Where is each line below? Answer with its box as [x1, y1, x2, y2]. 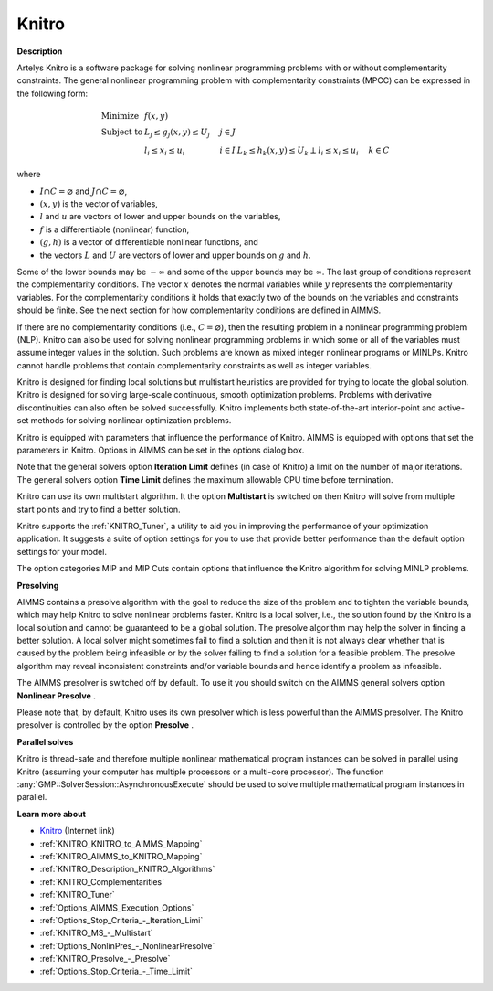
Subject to [100, 126, 143, 137]
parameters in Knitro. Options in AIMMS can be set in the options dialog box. [16, 444, 305, 456]
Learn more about [16, 808, 87, 819]
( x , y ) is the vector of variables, [39, 197, 159, 209]
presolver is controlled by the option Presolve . [16, 719, 194, 730]
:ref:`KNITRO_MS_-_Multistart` [39, 928, 154, 939]
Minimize [100, 111, 140, 121]
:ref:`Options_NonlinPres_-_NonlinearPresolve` [39, 940, 215, 951]
